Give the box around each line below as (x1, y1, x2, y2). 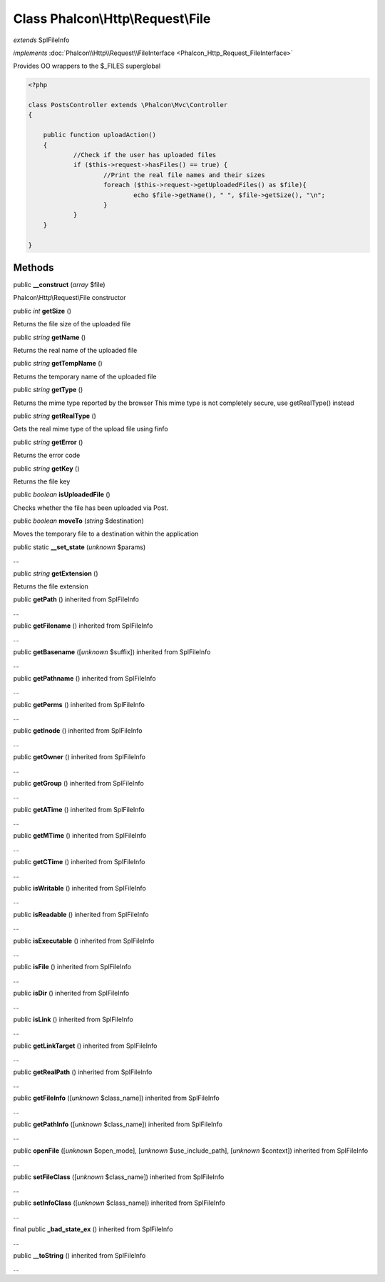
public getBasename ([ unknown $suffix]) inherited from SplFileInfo (13, 648, 211, 656)
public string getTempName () (13, 359, 103, 368)
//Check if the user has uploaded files (73, 151, 217, 159)
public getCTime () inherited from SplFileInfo (13, 858, 145, 866)
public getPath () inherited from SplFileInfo (13, 595, 139, 604)
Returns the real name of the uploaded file (13, 346, 138, 355)
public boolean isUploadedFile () (13, 490, 111, 499)
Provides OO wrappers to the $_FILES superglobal (13, 61, 160, 71)
